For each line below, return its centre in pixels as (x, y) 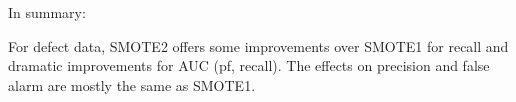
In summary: (47, 12)
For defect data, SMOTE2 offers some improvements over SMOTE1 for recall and (258, 45)
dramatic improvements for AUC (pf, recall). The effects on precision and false (249, 65)
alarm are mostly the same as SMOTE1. (132, 84)
